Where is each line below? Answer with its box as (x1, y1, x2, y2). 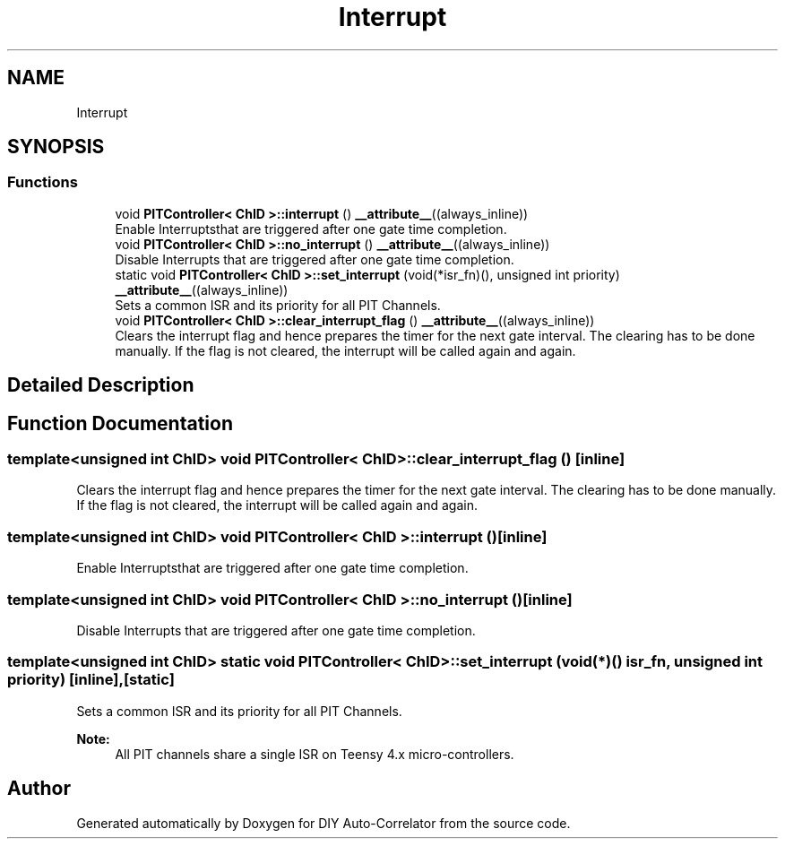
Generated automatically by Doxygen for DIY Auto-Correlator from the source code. (76, 815, 571, 831)
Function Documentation (7, 411, 233, 435)
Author (7, 777, 71, 800)
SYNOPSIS (7, 135, 105, 159)
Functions (7, 173, 78, 192)
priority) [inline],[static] (7, 670, 175, 689)
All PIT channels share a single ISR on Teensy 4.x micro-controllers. (115, 746, 514, 762)
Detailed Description (7, 374, 194, 397)
